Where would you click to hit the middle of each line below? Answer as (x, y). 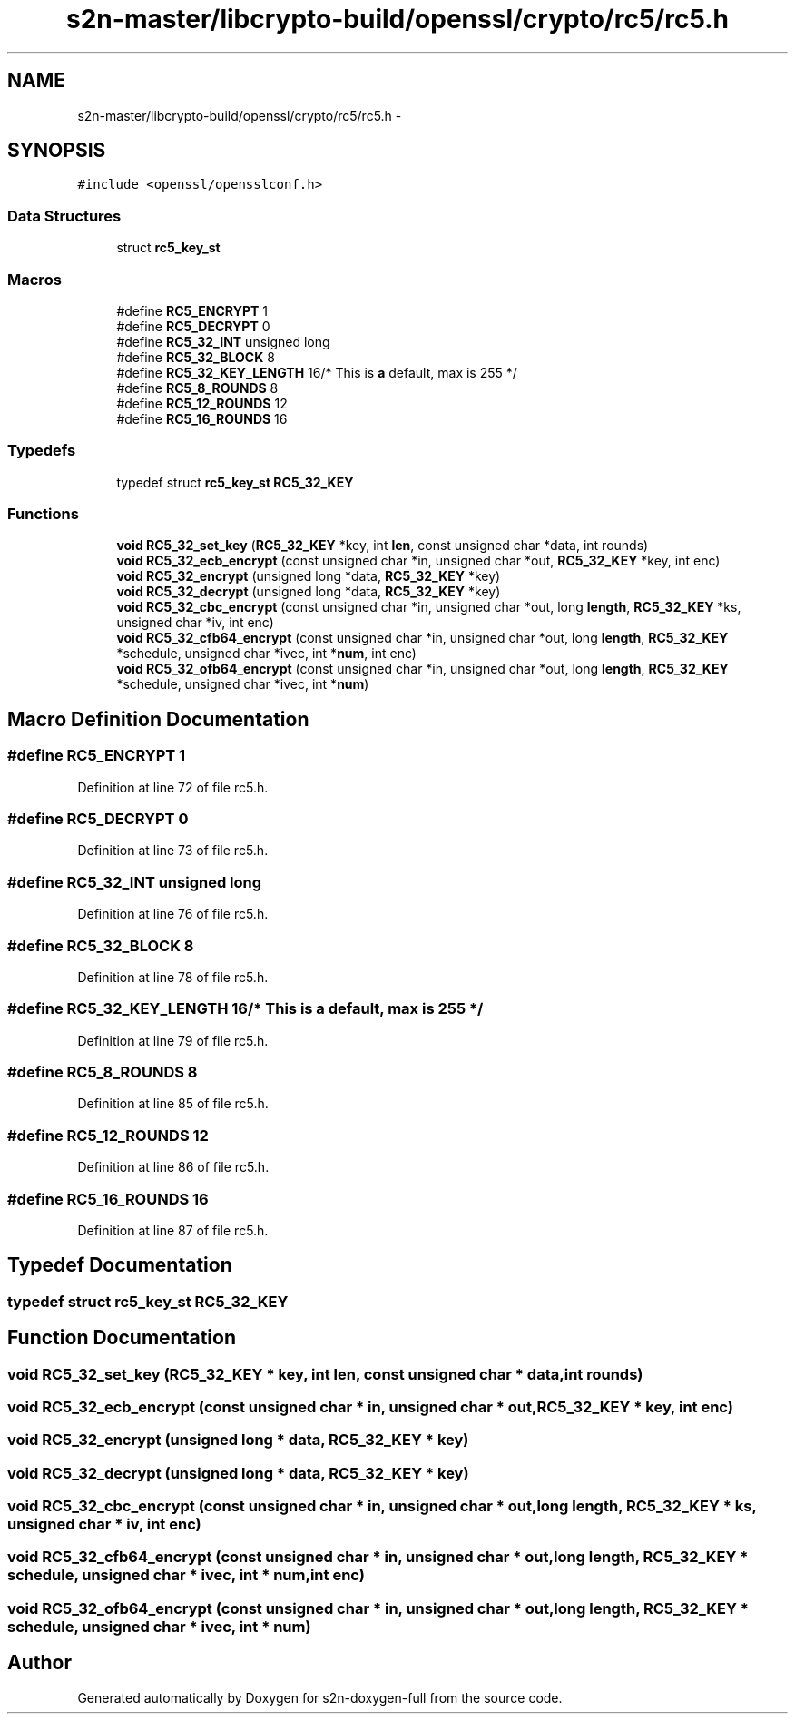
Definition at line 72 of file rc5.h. (173, 787)
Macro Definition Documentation (158, 719)
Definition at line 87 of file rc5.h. (173, 1230)
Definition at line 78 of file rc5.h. (173, 977)
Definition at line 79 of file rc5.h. (173, 1040)
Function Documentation (122, 1338)
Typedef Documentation (120, 1265)
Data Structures (64, 216)
